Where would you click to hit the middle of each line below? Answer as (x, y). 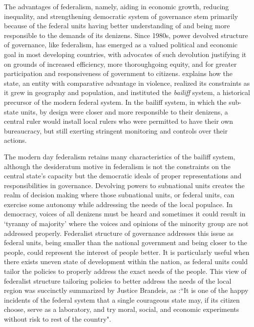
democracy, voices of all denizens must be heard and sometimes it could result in (125, 214)
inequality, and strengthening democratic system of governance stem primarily (121, 16)
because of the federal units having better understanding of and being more (117, 26)
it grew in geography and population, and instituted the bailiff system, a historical (127, 92)
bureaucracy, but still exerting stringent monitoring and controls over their (116, 130)
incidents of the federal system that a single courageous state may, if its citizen (122, 299)
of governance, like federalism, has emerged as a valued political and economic (121, 45)
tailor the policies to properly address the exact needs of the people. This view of (125, 271)
